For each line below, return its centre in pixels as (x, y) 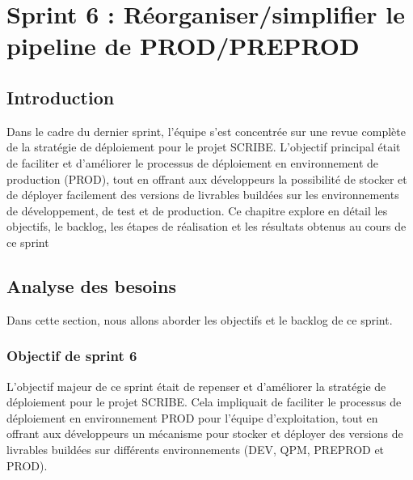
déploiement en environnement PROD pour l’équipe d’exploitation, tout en (192, 417)
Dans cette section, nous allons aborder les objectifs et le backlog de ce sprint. (200, 319)
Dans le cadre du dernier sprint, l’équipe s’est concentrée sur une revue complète (206, 131)
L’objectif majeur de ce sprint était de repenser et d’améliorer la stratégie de (196, 386)
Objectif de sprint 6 (72, 356)
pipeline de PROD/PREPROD (183, 46)
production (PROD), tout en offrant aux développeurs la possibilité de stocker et (207, 178)
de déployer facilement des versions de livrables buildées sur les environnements (203, 195)
